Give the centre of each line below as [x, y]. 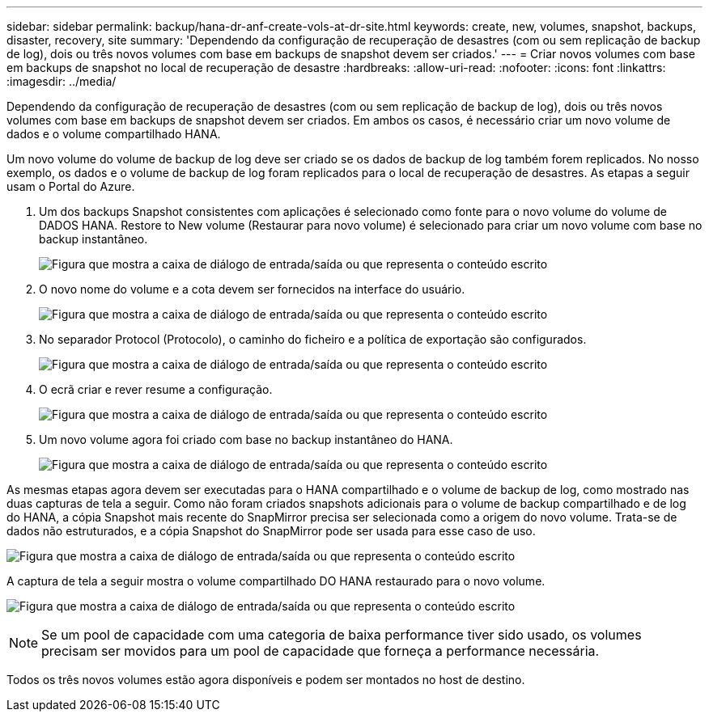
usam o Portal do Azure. [71, 186]
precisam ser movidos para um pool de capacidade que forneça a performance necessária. [321, 651]
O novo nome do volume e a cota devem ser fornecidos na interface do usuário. [252, 289]
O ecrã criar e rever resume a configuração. [156, 389]
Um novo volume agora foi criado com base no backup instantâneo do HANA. [246, 439]
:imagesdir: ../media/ [62, 81]
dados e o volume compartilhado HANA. [114, 134]
